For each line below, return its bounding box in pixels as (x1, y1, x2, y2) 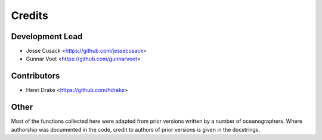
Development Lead (11, 31, 83, 42)
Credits (11, 9, 49, 22)
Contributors (11, 71, 60, 81)
